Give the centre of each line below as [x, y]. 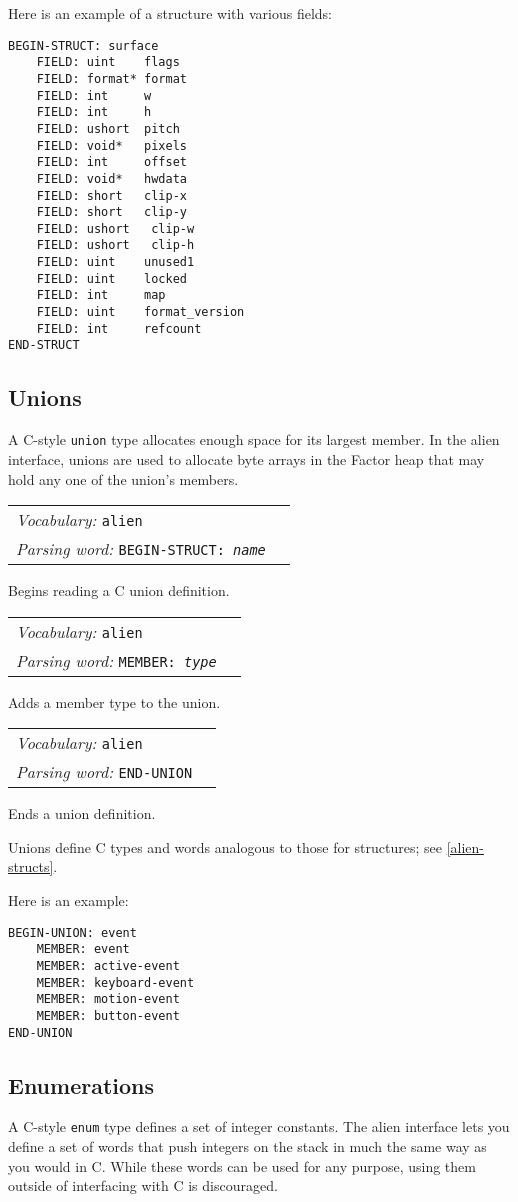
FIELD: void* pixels [111, 145]
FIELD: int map [101, 295]
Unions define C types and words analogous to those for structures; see [225, 846]
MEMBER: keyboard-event [115, 982]
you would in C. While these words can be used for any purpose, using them [242, 1165]
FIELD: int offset [111, 162]
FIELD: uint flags [108, 62]
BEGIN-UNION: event [72, 932]
